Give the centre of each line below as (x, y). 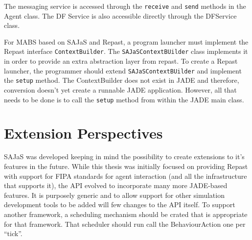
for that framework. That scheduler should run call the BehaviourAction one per (125, 224)
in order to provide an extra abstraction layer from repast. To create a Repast (121, 61)
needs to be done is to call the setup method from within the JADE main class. (124, 99)
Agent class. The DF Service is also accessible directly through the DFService (120, 15)
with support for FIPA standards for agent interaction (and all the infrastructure (126, 176)
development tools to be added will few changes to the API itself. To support (120, 204)
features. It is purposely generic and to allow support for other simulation (114, 195)
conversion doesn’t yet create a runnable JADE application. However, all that (120, 90)
